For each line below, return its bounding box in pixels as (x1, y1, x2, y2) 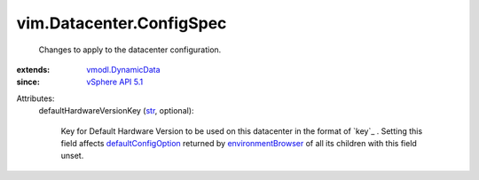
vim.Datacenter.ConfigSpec (16, 13, 227, 33)
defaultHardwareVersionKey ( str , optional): (38, 106, 194, 116)
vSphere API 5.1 (86, 76, 144, 88)
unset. (60, 151, 84, 161)
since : (16, 76, 40, 88)
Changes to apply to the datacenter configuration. (38, 44, 222, 55)
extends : (16, 64, 51, 74)
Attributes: (16, 93, 55, 104)
